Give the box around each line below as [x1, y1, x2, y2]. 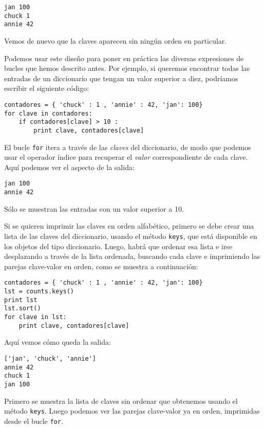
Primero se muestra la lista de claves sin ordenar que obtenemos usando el [4, 395, 238, 406]
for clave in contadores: [4, 109, 92, 117]
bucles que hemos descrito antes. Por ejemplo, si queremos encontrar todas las [4, 63, 250, 73]
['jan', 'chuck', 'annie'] [4, 355, 96, 362]
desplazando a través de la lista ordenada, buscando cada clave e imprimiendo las [4, 251, 260, 262]
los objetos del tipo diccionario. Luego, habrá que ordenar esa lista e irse [4, 240, 233, 251]
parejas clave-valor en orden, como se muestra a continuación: [4, 260, 198, 271]
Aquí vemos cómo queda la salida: [4, 337, 111, 347]
